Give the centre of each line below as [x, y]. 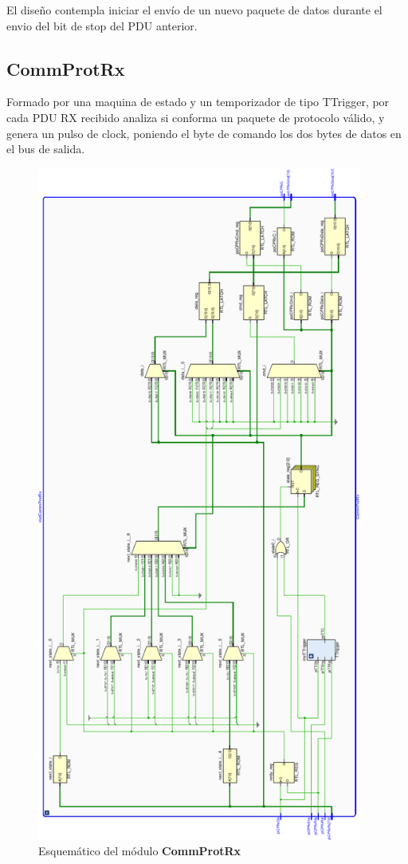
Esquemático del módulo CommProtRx [140, 851]
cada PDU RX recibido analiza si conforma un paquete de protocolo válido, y [196, 117]
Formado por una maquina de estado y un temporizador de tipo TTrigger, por [198, 102]
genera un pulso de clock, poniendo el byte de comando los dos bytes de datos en [204, 133]
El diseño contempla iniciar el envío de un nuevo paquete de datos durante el [194, 10]
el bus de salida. [46, 149]
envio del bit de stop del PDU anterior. [102, 25]
